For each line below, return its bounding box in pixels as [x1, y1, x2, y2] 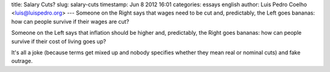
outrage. [11, 57, 33, 65]
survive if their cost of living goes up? [11, 37, 106, 45]
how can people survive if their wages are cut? [11, 18, 130, 25]
